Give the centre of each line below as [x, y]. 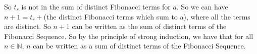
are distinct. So [28, 26]
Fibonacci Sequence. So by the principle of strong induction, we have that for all [129, 36]
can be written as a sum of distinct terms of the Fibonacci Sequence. [139, 46]
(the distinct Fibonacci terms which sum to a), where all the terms [147, 16]
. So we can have [202, 6]
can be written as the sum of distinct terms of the [149, 26]
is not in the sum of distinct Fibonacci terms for [96, 6]
